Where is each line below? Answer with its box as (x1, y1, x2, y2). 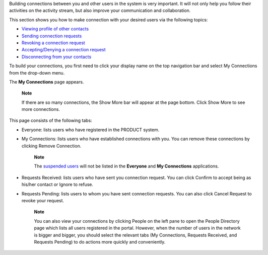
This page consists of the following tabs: (9, 117, 92, 124)
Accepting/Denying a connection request (21, 47, 106, 53)
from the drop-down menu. (9, 70, 65, 76)
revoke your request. (21, 197, 65, 203)
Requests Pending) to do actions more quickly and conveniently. (34, 239, 166, 245)
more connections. (21, 106, 60, 112)
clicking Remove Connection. (21, 143, 81, 149)
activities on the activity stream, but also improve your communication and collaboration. (9, 7, 191, 13)
